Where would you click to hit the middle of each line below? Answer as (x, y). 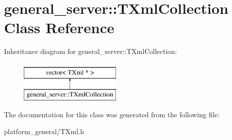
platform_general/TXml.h (44, 131)
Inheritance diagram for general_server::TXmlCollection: (90, 51)
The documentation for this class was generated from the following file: (112, 115)
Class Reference (59, 27)
